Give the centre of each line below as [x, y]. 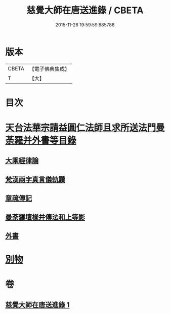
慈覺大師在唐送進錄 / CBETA [85, 10]
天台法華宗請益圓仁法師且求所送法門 [81, 128]
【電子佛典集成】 [49, 69]
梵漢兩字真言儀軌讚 [35, 180]
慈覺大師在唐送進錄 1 [37, 305]
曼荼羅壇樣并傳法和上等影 [45, 217]
